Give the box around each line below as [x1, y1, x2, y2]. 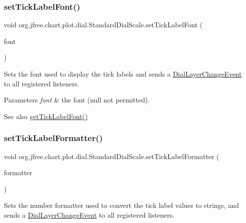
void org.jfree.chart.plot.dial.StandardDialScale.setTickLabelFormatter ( [4, 151, 219, 161]
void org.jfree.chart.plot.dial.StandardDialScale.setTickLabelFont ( [4, 20, 203, 30]
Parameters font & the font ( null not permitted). [4, 95, 150, 105]
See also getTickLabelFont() [4, 111, 88, 121]
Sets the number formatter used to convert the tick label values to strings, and [4, 200, 239, 210]
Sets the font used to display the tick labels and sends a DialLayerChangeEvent [4, 69, 242, 79]
